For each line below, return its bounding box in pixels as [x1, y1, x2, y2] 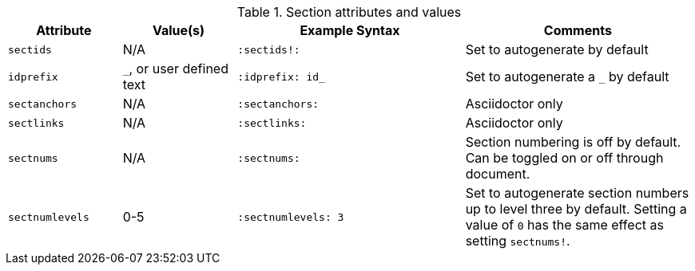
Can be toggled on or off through [465, 150, 664, 166]
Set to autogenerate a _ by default [465, 69, 669, 84]
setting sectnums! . [465, 233, 570, 249]
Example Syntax [300, 22, 400, 38]
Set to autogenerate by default [465, 41, 649, 57]
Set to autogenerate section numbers [465, 185, 689, 201]
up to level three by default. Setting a [465, 201, 687, 217]
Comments [543, 22, 612, 38]
